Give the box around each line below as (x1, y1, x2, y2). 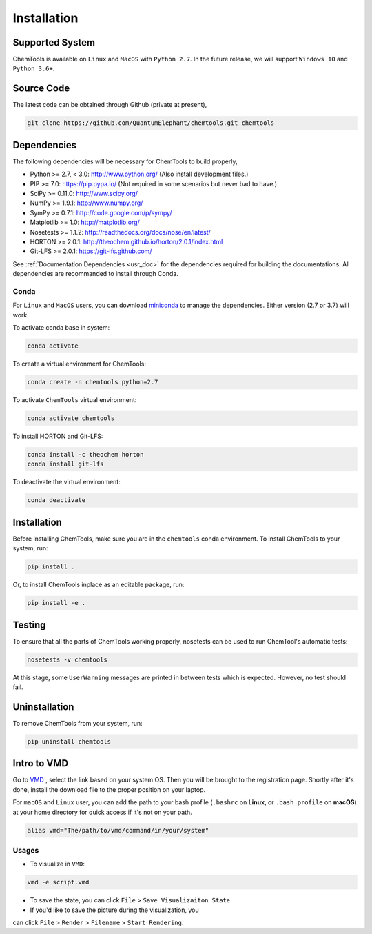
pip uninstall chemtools (27, 737, 112, 745)
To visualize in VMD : (30, 860, 85, 868)
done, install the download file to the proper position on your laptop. (12, 785, 206, 793)
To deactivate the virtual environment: (12, 478, 121, 486)
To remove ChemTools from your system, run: (12, 719, 143, 727)
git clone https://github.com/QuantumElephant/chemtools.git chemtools (27, 119, 275, 127)
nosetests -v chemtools (27, 655, 108, 664)
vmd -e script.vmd (27, 878, 90, 886)
